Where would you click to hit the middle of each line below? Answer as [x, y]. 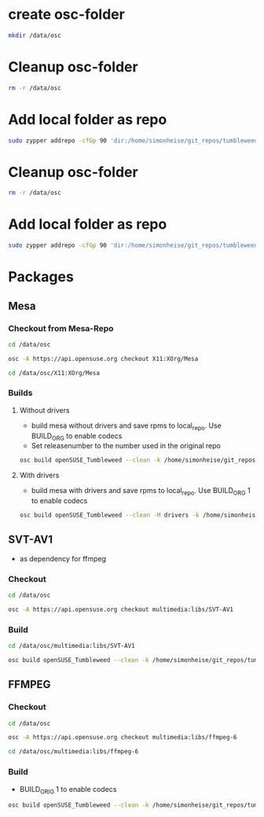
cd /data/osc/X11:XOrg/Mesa [54, 373]
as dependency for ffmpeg [63, 558]
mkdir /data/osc [35, 35]
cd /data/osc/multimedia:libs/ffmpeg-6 [73, 752]
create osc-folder [67, 15]
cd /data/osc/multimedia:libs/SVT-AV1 [71, 646]
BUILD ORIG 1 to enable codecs [68, 790]
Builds [20, 393]
